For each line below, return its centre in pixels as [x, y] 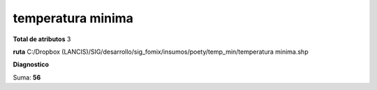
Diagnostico [31, 65]
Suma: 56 [27, 77]
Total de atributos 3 [42, 39]
